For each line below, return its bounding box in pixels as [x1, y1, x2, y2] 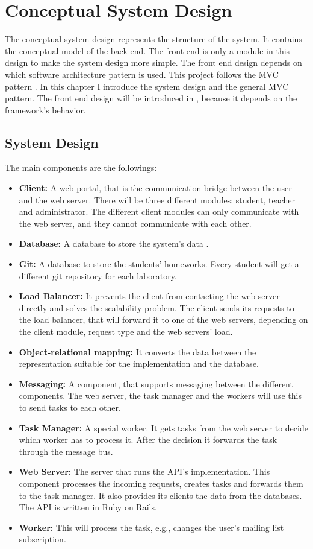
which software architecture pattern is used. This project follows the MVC [5, 68, 279, 80]
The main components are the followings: [5, 161, 157, 174]
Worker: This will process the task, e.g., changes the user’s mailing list [19, 521, 284, 533]
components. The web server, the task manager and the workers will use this [19, 389, 302, 402]
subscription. [19, 533, 66, 545]
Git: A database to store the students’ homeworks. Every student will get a [19, 258, 299, 270]
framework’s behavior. [5, 103, 86, 116]
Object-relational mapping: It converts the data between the [19, 345, 256, 358]
